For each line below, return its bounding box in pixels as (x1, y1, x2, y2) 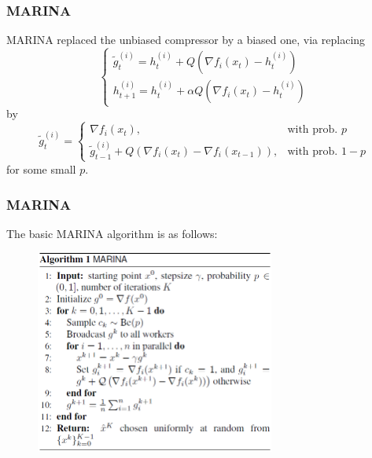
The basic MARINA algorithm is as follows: (6, 225, 218, 241)
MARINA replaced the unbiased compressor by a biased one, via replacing (6, 31, 366, 48)
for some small (6, 160, 76, 177)
